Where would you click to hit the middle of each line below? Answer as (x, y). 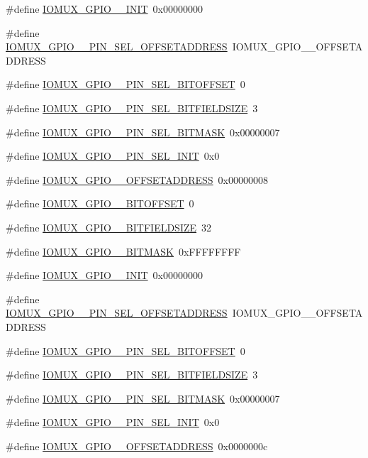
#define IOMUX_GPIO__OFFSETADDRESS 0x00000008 (137, 179)
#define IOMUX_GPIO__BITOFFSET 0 (100, 203)
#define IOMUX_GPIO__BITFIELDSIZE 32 (109, 227)
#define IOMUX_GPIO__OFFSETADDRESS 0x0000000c (137, 446)
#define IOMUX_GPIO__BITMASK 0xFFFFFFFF (123, 251)
